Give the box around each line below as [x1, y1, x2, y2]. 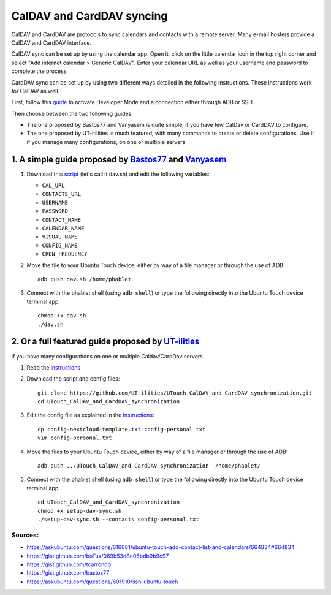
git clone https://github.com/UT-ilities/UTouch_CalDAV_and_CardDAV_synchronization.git [37, 389, 313, 396]
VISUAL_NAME [42, 233, 78, 240]
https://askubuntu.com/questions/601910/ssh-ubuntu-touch [26, 578, 178, 585]
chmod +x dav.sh [37, 313, 86, 319]
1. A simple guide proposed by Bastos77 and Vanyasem [11, 154, 227, 165]
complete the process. [11, 67, 69, 75]
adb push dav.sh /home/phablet [37, 276, 132, 283]
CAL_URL [42, 182, 66, 189]
